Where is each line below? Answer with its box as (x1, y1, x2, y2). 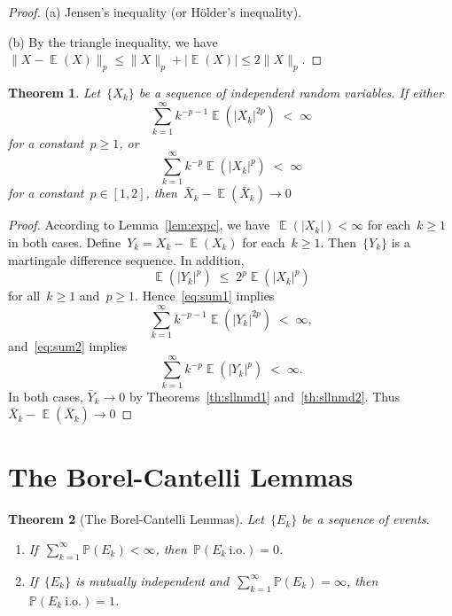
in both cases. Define (8, 233, 121, 252)
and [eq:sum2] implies (8, 336, 128, 355)
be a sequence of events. (301, 510, 430, 528)
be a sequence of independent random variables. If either (138, 82, 444, 101)
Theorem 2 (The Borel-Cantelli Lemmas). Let (8, 510, 264, 528)
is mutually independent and (74, 571, 230, 589)
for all (8, 286, 41, 305)
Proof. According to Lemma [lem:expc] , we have (8, 215, 270, 234)
